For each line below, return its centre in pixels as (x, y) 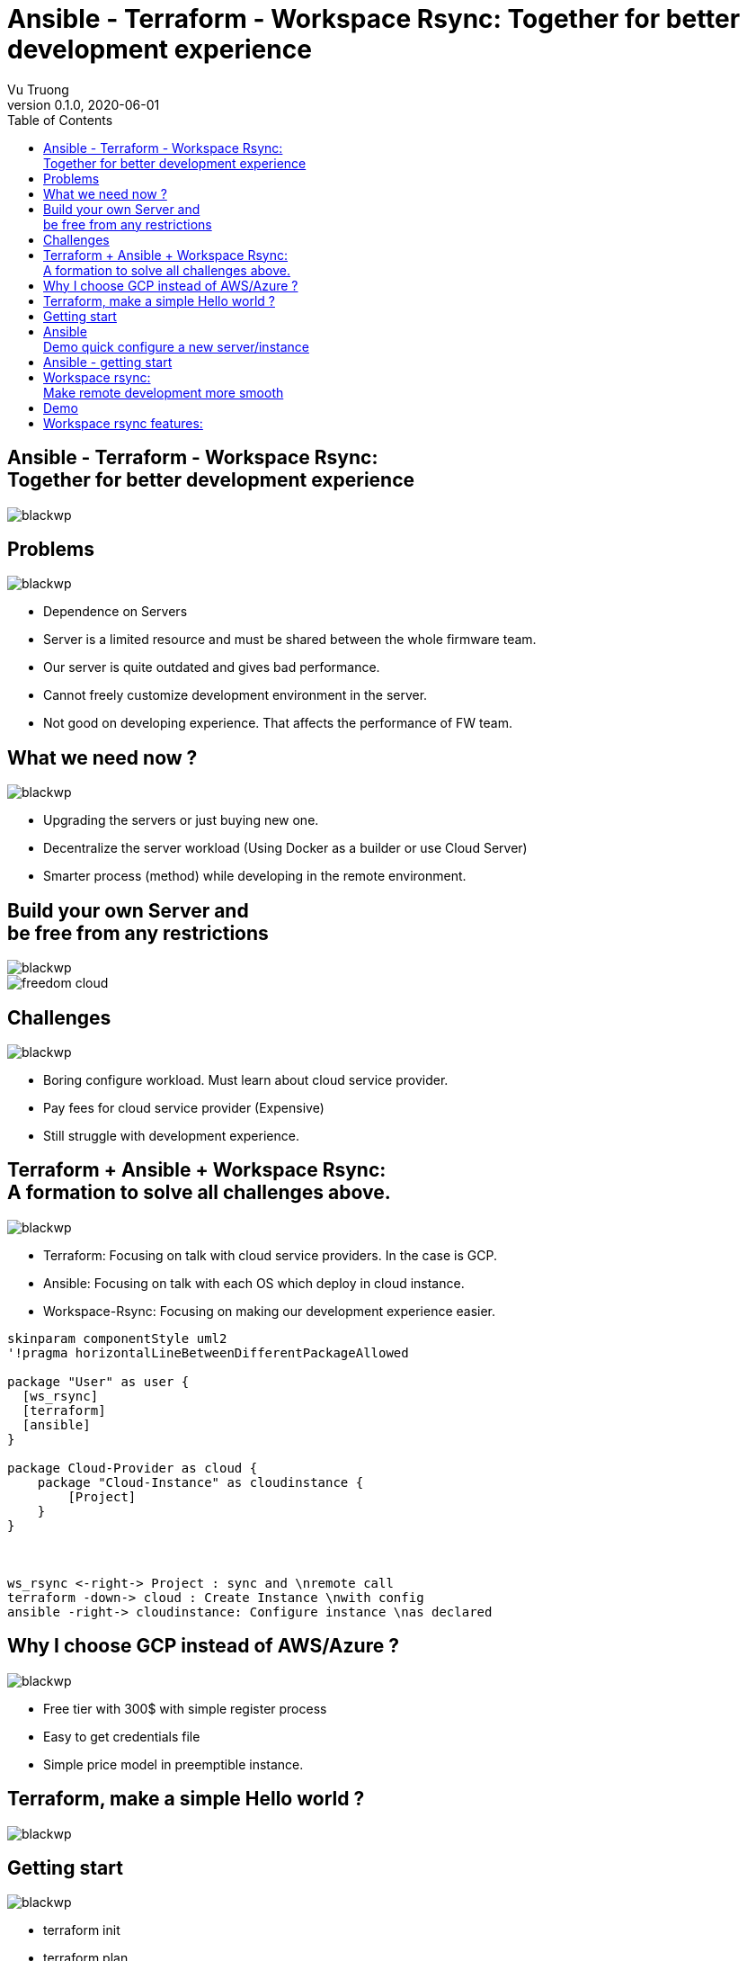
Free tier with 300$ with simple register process (185, 1708)
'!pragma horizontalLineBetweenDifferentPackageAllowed (208, 1352)
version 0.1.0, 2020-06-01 (84, 104)
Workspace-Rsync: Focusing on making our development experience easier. (270, 1311)
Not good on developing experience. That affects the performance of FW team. (278, 723)
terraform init (82, 1930)
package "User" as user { (98, 1381)
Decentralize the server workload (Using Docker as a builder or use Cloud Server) (285, 848)
